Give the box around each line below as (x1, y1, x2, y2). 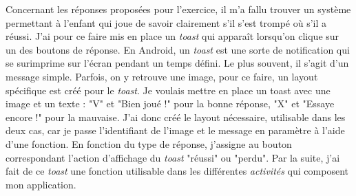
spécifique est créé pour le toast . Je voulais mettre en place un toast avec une (6, 83, 331, 97)
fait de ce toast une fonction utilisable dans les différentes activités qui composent (6, 164, 348, 178)
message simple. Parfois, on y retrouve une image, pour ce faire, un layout (6, 69, 318, 83)
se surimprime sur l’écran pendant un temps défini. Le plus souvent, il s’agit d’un (6, 56, 349, 70)
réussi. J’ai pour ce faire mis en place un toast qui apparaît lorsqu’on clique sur (6, 29, 339, 43)
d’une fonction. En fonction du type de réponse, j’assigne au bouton (6, 136, 292, 151)
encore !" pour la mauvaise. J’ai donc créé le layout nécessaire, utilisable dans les (6, 109, 346, 124)
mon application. (6, 177, 76, 191)
